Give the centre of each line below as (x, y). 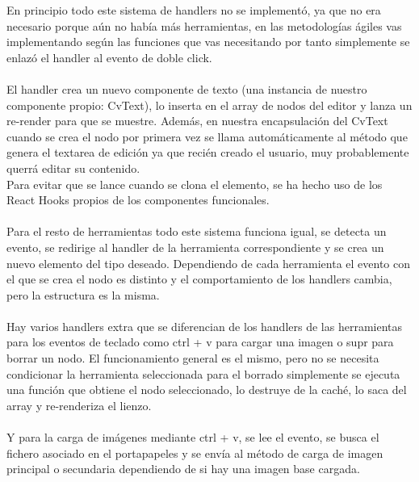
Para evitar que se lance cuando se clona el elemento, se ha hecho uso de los (195, 184)
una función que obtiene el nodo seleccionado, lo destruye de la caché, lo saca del (207, 390)
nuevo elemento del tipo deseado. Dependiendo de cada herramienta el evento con (209, 263)
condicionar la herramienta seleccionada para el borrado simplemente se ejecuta (203, 373)
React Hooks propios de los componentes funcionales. (138, 200)
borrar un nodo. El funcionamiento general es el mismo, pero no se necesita (193, 358)
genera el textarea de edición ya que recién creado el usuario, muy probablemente (208, 152)
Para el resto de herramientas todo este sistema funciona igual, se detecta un (197, 231)
